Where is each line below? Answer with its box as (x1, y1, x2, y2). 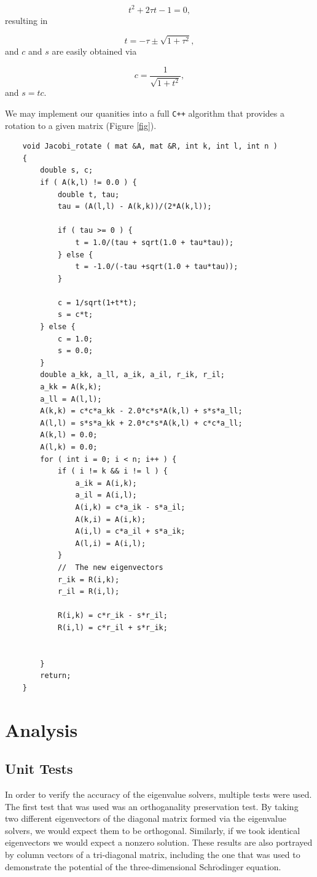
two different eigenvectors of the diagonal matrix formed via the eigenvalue (5, 812, 286, 825)
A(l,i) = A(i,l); (75, 539, 146, 548)
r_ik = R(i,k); (57, 575, 120, 584)
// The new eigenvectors (57, 563, 163, 572)
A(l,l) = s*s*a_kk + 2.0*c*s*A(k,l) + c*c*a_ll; (40, 418, 243, 427)
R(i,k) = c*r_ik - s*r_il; (57, 611, 168, 620)
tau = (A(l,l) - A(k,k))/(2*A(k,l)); (57, 202, 212, 211)
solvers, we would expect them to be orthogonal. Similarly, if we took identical (5, 824, 300, 836)
